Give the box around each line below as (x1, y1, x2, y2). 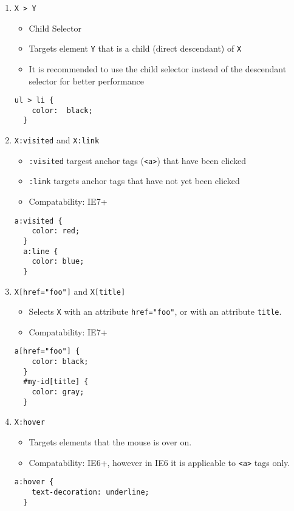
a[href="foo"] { (14, 347, 80, 356)
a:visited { (14, 216, 63, 225)
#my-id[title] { (23, 377, 89, 386)
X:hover (14, 418, 45, 427)
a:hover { (14, 478, 54, 487)
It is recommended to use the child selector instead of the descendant (29, 62, 287, 75)
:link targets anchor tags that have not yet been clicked (29, 174, 240, 187)
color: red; (32, 227, 80, 236)
